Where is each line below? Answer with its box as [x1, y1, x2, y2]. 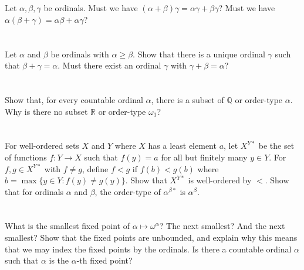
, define [82, 162, 109, 175]
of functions [5, 151, 47, 163]
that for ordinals [5, 185, 64, 197]
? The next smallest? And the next [159, 220, 285, 232]
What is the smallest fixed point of [5, 220, 130, 232]
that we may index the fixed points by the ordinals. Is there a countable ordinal [5, 242, 292, 255]
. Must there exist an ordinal [58, 59, 161, 71]
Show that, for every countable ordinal [5, 93, 143, 105]
